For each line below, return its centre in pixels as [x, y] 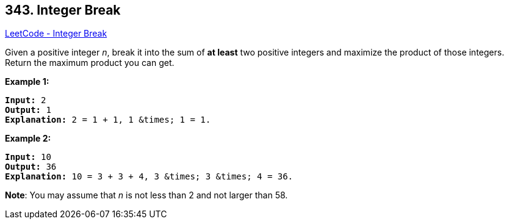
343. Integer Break [63, 10]
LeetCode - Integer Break [56, 34]
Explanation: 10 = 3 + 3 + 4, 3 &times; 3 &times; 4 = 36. [149, 177]
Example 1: [27, 82]
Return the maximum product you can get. [90, 63]
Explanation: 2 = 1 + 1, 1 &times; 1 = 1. [108, 120]
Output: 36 [31, 167]
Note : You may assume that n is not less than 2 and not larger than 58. [146, 195]
